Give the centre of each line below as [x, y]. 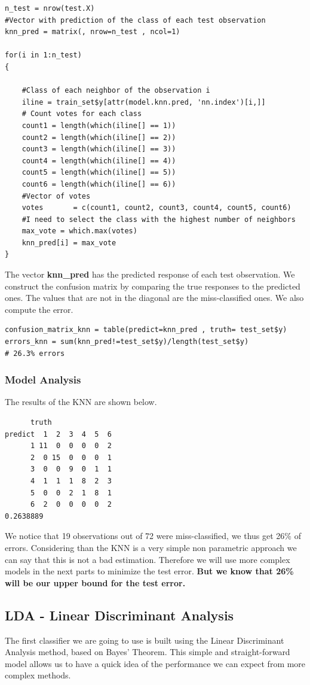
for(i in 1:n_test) [43, 55]
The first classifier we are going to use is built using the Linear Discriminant [145, 640]
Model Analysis [43, 380]
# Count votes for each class [82, 114]
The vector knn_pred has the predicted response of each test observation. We [150, 274]
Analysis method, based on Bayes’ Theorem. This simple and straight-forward [148, 652]
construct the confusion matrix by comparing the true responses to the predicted [153, 286]
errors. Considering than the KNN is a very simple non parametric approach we [151, 547]
